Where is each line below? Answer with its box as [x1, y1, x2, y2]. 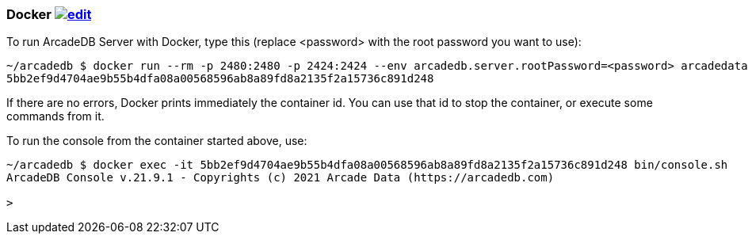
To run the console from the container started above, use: [6, 134, 307, 148]
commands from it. [6, 109, 105, 124]
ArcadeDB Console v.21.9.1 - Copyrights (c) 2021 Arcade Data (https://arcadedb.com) [6, 171, 555, 185]
